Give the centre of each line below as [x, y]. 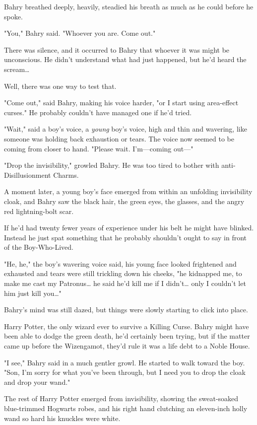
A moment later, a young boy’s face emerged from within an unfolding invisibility [128, 191]
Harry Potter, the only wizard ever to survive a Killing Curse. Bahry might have [127, 326]
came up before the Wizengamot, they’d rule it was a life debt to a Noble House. [127, 346]
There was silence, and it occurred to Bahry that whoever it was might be [117, 49]
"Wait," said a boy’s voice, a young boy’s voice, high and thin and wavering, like [126, 129]
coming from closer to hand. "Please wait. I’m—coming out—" [99, 148]
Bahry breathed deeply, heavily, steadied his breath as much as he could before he [129, 6]
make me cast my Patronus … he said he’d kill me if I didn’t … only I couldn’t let [125, 283]
